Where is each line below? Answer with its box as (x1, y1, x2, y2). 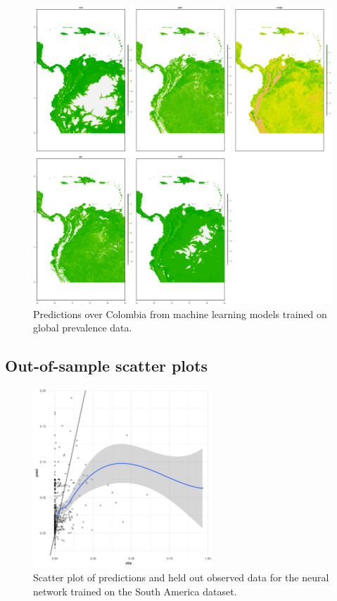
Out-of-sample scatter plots (5, 355, 208, 377)
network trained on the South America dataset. (33, 583, 237, 598)
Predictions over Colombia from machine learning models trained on (33, 306, 327, 321)
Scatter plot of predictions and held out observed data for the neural (33, 569, 329, 584)
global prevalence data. (33, 320, 132, 335)
